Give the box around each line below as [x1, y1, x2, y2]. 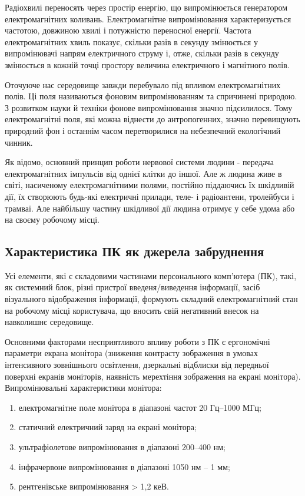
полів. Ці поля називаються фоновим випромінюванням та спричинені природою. [5, 90, 297, 102]
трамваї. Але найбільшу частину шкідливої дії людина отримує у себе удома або [5, 202, 295, 214]
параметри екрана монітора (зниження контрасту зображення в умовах [5, 347, 258, 359]
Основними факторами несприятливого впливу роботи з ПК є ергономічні [5, 335, 270, 347]
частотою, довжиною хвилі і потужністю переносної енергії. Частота [5, 24, 251, 36]
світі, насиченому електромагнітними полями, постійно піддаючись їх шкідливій [5, 179, 294, 191]
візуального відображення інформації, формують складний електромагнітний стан [5, 293, 298, 305]
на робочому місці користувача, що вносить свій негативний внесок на [5, 304, 259, 316]
